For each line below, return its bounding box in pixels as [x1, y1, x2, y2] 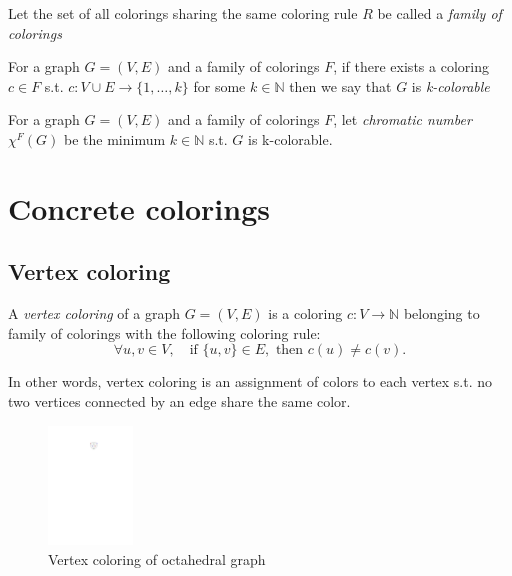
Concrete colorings [8, 187, 270, 228]
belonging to [403, 303, 480, 324]
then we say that [289, 75, 392, 96]
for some [193, 75, 246, 96]
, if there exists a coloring [333, 56, 489, 77]
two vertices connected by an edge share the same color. [8, 390, 351, 411]
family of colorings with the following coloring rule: [8, 322, 321, 343]
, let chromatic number [333, 109, 472, 130]
